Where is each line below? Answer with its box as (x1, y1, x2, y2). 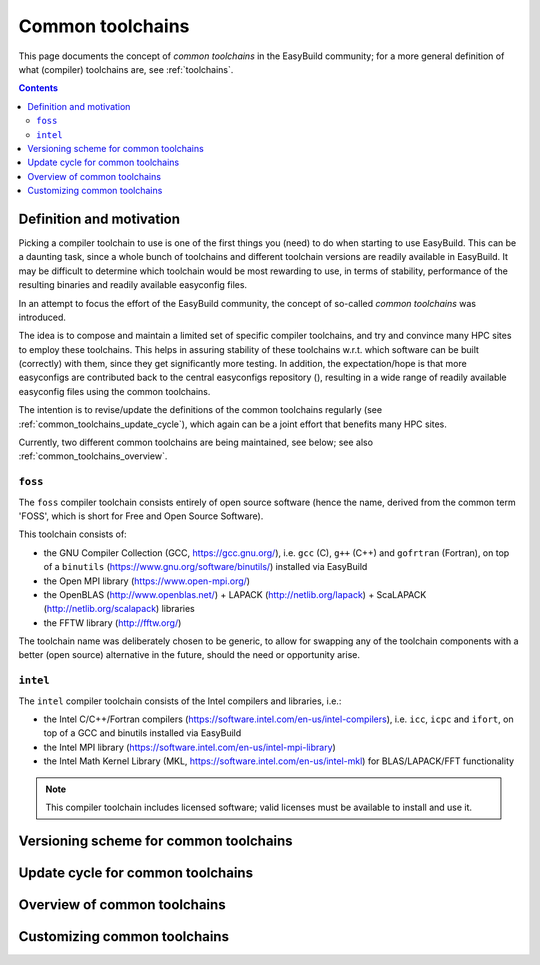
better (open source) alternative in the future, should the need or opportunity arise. (18, 649, 360, 661)
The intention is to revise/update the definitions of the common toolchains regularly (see (18, 404, 383, 416)
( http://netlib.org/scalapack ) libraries (43, 603, 195, 615)
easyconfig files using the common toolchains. (18, 385, 211, 397)
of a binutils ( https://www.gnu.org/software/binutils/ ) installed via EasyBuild (43, 561, 368, 573)
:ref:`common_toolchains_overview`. (18, 450, 168, 462)
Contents (18, 82, 59, 94)
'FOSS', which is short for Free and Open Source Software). (18, 510, 264, 522)
